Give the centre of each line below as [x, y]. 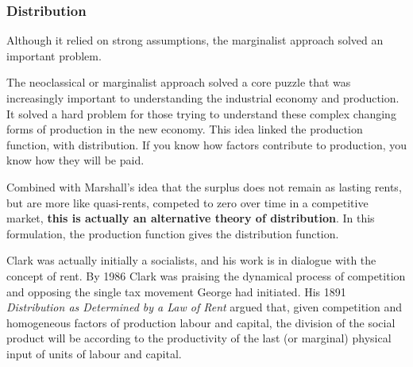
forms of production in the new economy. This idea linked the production [185, 129]
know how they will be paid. [75, 160]
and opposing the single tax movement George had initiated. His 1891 [176, 291]
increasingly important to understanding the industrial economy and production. [203, 98]
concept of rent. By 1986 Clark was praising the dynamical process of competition [206, 275]
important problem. [54, 55]
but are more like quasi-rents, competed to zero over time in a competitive [187, 202]
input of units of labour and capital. [94, 353]
